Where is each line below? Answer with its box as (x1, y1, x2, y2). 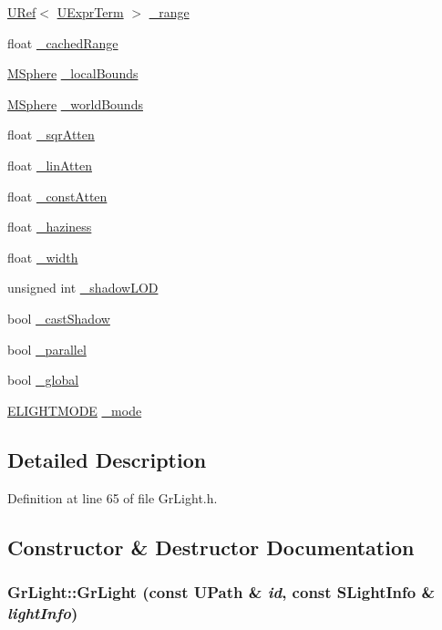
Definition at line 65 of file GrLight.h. (7, 488, 218, 507)
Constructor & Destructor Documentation (7, 532, 415, 561)
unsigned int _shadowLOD (7, 278, 159, 297)
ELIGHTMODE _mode (7, 400, 142, 419)
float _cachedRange (7, 33, 118, 52)
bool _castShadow (7, 308, 110, 327)
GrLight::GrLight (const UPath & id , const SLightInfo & (7, 580, 436, 603)
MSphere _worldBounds (7, 94, 143, 113)
